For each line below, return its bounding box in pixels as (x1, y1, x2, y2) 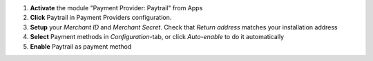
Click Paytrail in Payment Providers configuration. (30, 14, 172, 22)
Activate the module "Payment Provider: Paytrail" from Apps (30, 4, 203, 12)
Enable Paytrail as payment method (30, 42, 132, 51)
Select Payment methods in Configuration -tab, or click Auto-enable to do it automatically (30, 33, 285, 41)
